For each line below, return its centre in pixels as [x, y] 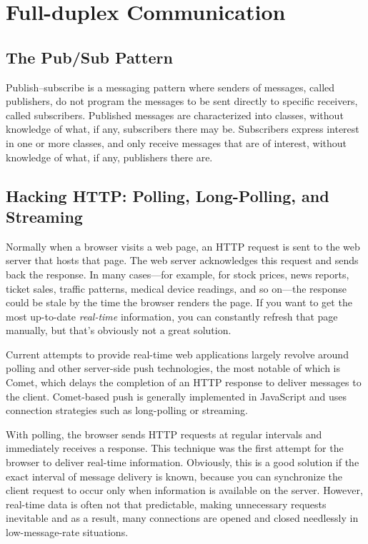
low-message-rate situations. [67, 532]
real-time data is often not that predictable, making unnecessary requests [166, 504]
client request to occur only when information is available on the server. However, [184, 490]
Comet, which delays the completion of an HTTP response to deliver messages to [184, 382]
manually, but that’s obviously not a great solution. [119, 330]
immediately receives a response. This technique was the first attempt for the [175, 448]
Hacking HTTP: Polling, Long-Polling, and [168, 195]
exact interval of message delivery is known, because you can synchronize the [174, 476]
